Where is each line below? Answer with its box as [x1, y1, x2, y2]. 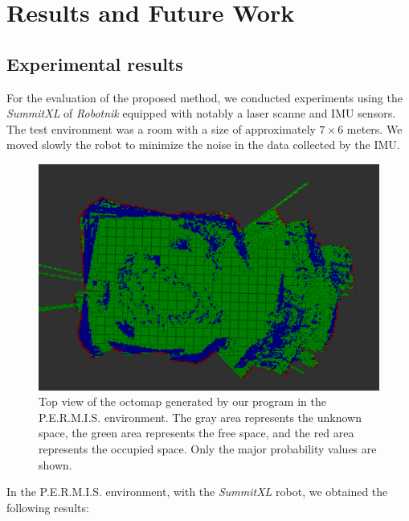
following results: [6, 498, 89, 515]
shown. [39, 456, 72, 473]
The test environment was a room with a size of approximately [6, 120, 316, 137]
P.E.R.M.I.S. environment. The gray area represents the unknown [39, 408, 362, 425]
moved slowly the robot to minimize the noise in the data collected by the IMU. [6, 136, 400, 153]
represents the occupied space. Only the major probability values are [39, 440, 377, 457]
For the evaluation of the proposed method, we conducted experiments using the [6, 89, 403, 105]
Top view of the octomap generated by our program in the [39, 393, 326, 410]
